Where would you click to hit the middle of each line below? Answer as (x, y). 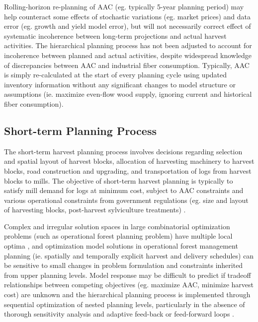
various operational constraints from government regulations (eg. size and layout (126, 200)
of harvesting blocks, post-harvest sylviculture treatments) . (95, 210)
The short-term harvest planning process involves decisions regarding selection (123, 151)
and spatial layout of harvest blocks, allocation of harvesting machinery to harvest (129, 161)
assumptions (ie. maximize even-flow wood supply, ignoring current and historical (128, 94)
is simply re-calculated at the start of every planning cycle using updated (116, 75)
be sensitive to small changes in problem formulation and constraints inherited (124, 265)
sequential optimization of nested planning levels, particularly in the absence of (125, 304)
